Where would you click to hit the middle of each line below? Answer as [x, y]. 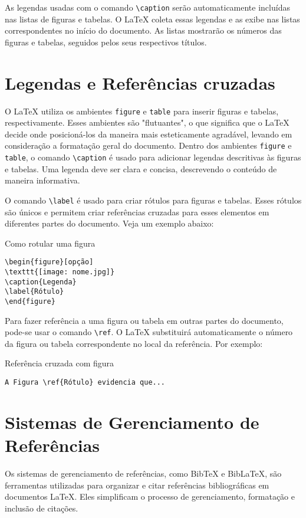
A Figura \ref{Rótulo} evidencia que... [85, 383]
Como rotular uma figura [50, 243]
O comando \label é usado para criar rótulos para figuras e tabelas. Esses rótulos [153, 200]
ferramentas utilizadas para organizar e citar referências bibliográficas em [137, 485]
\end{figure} [30, 301]
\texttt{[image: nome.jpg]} [60, 272]
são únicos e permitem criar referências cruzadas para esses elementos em [137, 212]
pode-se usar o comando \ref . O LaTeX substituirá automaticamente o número [149, 332]
